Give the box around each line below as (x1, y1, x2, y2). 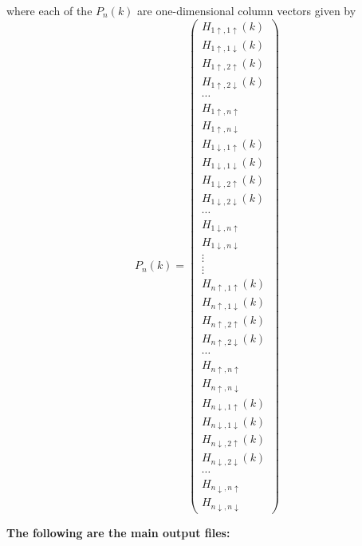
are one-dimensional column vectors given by (137, 2, 356, 18)
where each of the (6, 2, 92, 18)
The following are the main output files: (6, 524, 230, 540)
